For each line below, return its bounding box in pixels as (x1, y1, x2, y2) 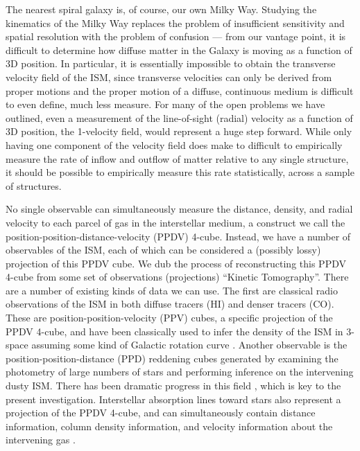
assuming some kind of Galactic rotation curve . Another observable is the (31, 337, 348, 352)
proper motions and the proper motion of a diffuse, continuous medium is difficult (6, 83, 354, 98)
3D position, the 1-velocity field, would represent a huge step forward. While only (6, 124, 352, 139)
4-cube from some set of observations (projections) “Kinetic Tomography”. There (6, 269, 349, 284)
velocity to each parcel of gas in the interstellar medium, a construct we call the (6, 215, 345, 229)
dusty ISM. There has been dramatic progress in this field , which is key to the (6, 378, 341, 393)
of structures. (6, 178, 62, 193)
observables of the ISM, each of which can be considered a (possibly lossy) (6, 242, 321, 257)
